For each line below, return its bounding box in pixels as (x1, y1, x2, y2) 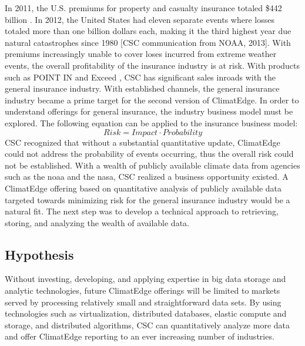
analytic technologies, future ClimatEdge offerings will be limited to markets (5, 284, 280, 297)
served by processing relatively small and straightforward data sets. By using (5, 295, 281, 308)
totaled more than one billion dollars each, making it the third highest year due (5, 25, 291, 37)
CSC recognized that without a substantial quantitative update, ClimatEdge (5, 136, 280, 148)
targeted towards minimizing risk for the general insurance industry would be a (5, 193, 290, 206)
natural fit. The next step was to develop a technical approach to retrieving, (5, 205, 279, 217)
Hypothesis (5, 245, 74, 263)
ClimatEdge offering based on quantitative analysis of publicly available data (5, 182, 282, 194)
